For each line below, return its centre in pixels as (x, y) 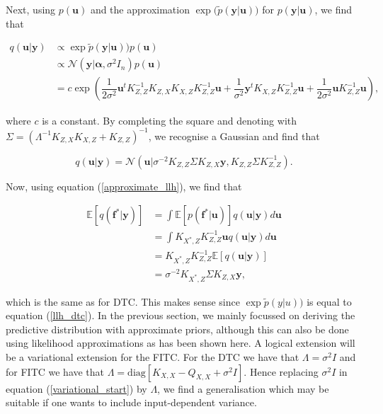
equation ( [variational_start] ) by (76, 388)
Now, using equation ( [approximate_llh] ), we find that (124, 186)
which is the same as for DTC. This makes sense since (123, 301)
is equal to (329, 301)
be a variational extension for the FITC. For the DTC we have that (153, 357)
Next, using (31, 9)
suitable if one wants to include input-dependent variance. (131, 402)
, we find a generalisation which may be (243, 388)
